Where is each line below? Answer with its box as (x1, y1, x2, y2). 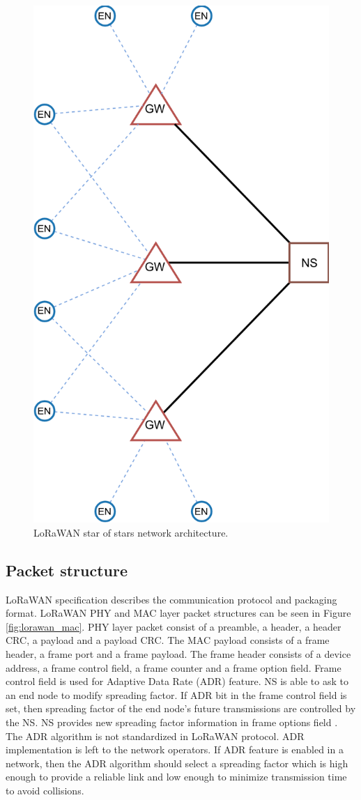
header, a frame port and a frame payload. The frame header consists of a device (6, 646, 351, 661)
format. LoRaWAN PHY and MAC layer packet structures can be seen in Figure (6, 606, 351, 620)
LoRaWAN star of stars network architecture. (33, 525, 229, 539)
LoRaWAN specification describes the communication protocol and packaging (6, 592, 337, 606)
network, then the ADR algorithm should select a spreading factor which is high (6, 755, 348, 770)
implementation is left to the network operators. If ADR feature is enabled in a (6, 742, 344, 757)
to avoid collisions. (6, 783, 84, 797)
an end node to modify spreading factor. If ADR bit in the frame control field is (6, 687, 347, 702)
